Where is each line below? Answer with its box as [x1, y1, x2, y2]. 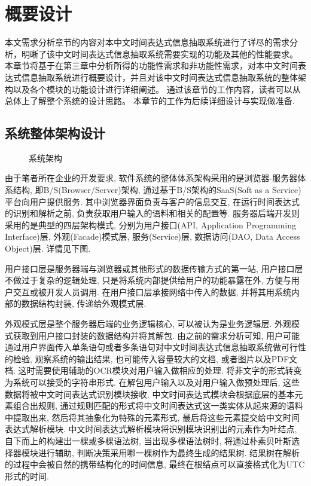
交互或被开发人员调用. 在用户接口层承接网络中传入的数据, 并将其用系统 [13, 285, 292, 298]
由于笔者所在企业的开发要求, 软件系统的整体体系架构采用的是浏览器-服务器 [5, 172, 298, 184]
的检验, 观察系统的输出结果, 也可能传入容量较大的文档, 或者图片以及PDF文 [5, 352, 298, 365]
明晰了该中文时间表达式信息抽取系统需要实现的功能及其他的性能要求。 [21, 47, 298, 60]
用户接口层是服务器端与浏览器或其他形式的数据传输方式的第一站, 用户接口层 [5, 262, 303, 274]
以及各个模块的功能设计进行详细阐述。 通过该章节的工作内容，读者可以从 [13, 82, 301, 95]
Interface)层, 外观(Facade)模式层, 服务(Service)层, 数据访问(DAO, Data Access [5, 230, 300, 243]
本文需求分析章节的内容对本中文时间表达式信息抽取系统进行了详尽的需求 [5, 36, 289, 48]
